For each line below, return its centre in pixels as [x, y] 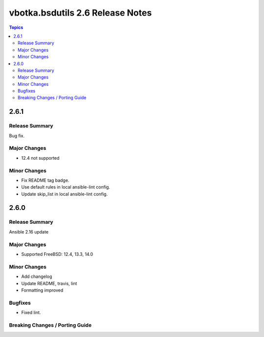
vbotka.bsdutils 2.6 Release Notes [80, 13]
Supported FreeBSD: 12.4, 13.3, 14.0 [57, 254]
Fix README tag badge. [45, 180]
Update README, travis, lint [49, 283]
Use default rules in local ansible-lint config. [66, 187]
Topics [16, 27]
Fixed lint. [31, 313]
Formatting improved [42, 290]
